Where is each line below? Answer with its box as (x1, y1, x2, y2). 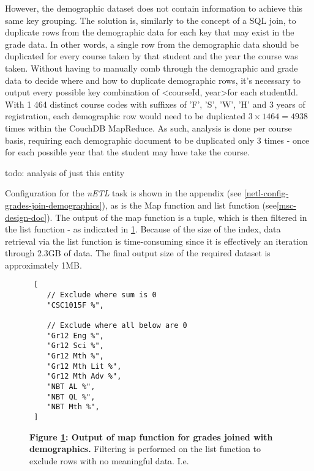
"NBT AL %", (47, 382, 95, 391)
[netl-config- (244, 187, 289, 199)
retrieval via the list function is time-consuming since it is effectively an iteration (5, 234, 308, 247)
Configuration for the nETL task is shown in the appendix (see (5, 187, 242, 199)
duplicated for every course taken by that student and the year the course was (5, 50, 298, 62)
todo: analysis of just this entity (5, 166, 125, 179)
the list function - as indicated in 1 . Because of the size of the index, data (5, 223, 281, 236)
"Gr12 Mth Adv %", (47, 372, 122, 381)
